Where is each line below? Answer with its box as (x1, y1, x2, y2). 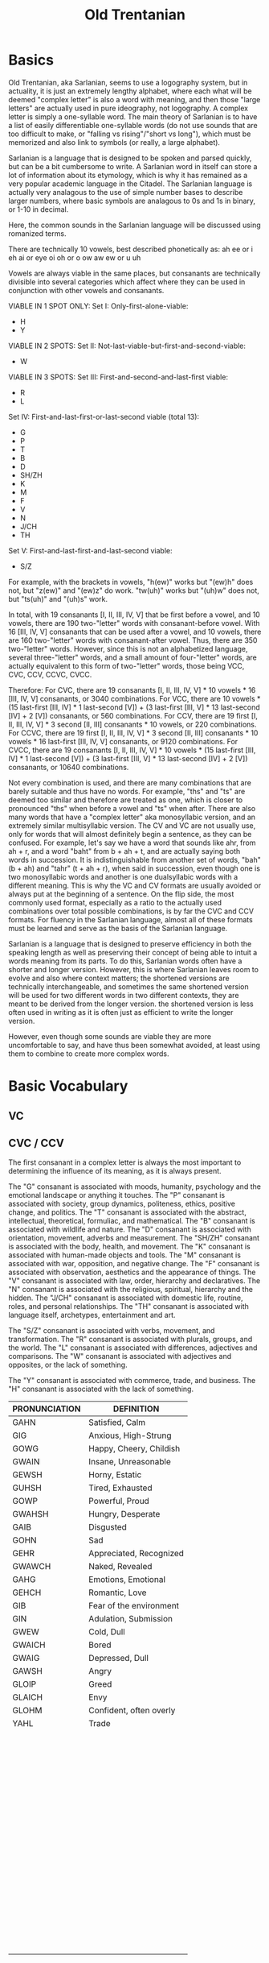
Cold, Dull (88, 1626, 126, 1638)
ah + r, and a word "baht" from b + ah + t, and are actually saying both (8, 846, 241, 855)
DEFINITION (112, 1403, 160, 1414)
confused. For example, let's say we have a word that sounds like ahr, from (8, 838, 256, 847)
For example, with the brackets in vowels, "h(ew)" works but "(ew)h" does (8, 577, 254, 586)
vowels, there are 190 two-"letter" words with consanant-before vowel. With (8, 618, 260, 627)
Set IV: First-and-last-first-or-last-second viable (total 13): (8, 412, 199, 421)
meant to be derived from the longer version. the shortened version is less (8, 999, 255, 1008)
